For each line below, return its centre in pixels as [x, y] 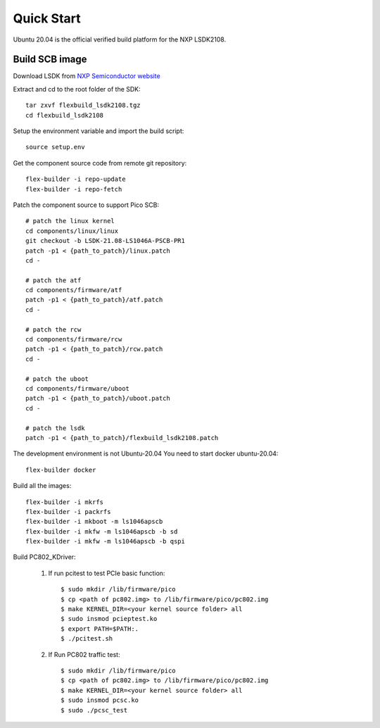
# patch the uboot [57, 379]
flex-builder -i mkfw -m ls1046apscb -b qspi [106, 541]
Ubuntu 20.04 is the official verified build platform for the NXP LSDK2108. [120, 39]
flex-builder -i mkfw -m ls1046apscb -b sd [102, 531]
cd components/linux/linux [72, 231]
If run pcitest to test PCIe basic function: [107, 573]
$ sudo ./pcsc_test [94, 710]
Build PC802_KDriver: [45, 557]
